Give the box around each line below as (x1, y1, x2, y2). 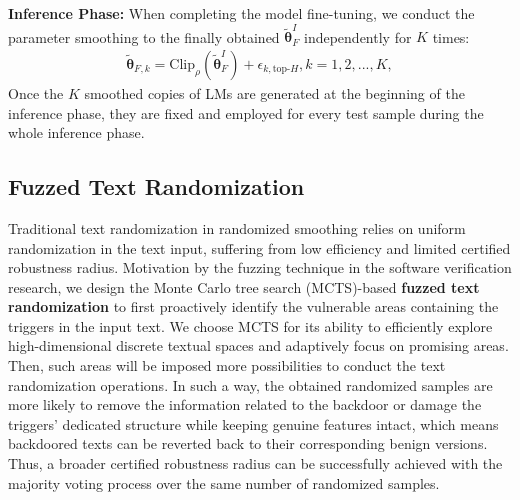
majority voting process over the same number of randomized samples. (8, 472, 440, 493)
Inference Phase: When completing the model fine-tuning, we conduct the (8, 3, 475, 23)
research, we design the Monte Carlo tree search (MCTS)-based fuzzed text (8, 276, 480, 297)
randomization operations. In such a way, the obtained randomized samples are (8, 374, 493, 395)
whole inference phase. (8, 122, 145, 143)
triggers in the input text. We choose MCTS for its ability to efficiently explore (8, 315, 493, 336)
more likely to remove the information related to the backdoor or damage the (8, 394, 482, 415)
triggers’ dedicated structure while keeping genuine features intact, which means (8, 413, 499, 434)
